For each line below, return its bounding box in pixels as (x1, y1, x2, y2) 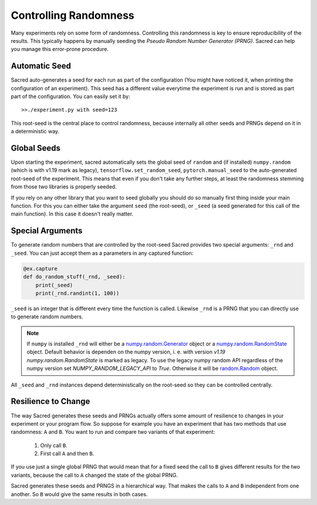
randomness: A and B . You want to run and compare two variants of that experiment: (11, 429, 215, 436)
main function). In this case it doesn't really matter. (11, 210, 134, 217)
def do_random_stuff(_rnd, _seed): (23, 274, 126, 280)
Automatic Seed (11, 61, 72, 71)
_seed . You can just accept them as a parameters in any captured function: (11, 250, 194, 257)
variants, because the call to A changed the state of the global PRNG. (11, 472, 178, 479)
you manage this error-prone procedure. (11, 46, 109, 53)
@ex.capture (23, 265, 58, 272)
